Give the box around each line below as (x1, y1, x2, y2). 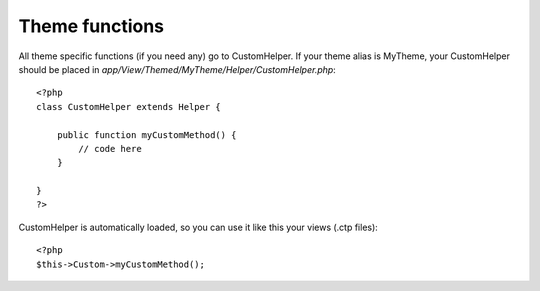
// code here (78, 143, 142, 154)
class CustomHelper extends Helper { (36, 101, 222, 112)
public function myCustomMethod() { (56, 129, 237, 140)
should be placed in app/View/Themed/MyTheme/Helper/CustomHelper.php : (18, 63, 337, 75)
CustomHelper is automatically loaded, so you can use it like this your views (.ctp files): (18, 221, 379, 233)
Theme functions (18, 15, 165, 37)
